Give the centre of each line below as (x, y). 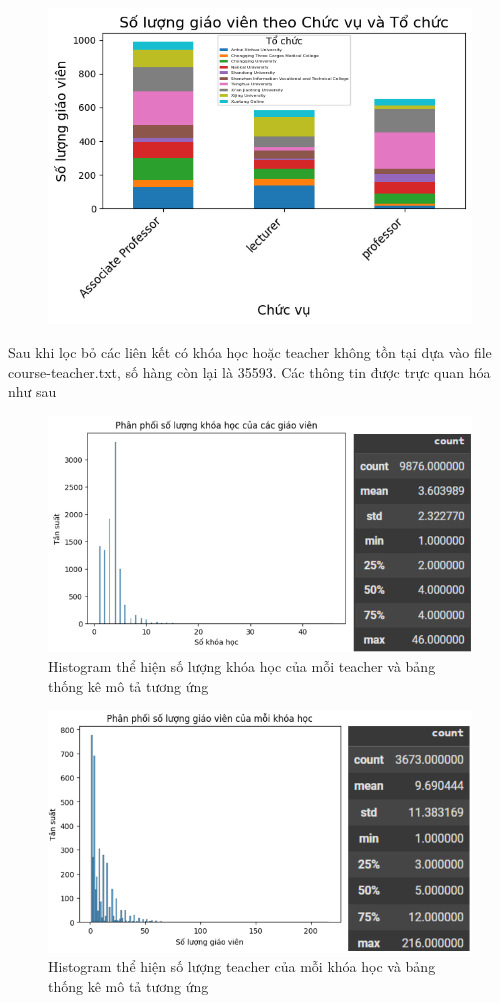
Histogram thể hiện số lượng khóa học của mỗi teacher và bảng (242, 666)
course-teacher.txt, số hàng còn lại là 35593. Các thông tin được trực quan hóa (249, 371)
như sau (32, 391)
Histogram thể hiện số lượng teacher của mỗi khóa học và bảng (242, 966)
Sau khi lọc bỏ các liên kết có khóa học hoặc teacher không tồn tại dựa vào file (250, 351)
